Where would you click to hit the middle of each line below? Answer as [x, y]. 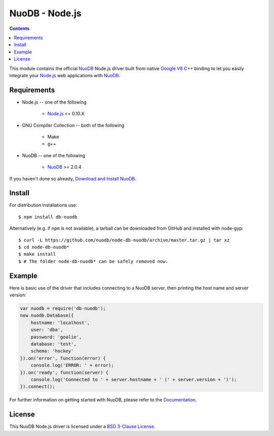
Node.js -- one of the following [54, 102]
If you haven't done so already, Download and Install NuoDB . [73, 178]
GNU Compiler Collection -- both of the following [73, 125]
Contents [20, 28]
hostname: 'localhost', [60, 322]
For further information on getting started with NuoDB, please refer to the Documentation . [103, 400]
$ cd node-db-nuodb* [44, 247]
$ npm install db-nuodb [48, 217]
